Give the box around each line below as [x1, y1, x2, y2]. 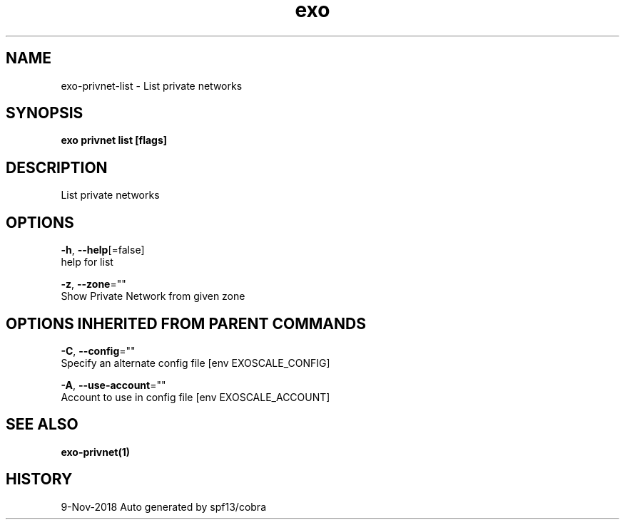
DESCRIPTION [6, 158, 108, 177]
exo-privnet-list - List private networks [61, 79, 243, 92]
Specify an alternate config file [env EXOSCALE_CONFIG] [61, 356, 330, 369]
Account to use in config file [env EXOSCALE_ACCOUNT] [61, 390, 330, 403]
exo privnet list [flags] [61, 134, 168, 147]
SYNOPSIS [6, 104, 83, 123]
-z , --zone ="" [61, 278, 126, 291]
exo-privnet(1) [61, 445, 130, 458]
